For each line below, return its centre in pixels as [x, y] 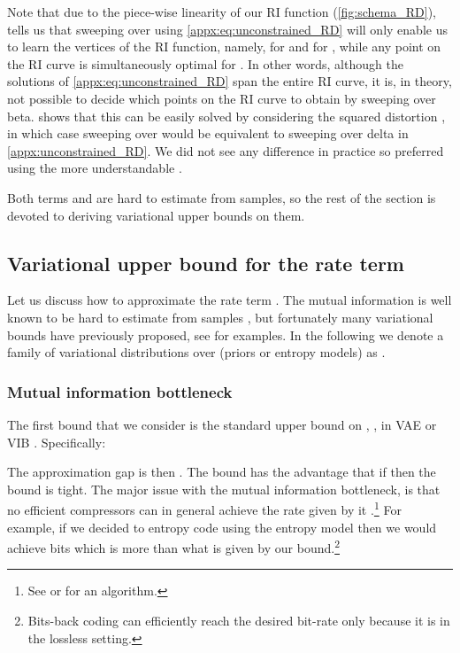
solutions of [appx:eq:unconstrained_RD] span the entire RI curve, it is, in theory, [230, 81]
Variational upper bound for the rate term [206, 263]
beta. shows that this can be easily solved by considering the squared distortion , [226, 116]
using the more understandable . [95, 168]
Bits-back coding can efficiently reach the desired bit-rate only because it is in [239, 620]
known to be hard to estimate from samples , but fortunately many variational [220, 317]
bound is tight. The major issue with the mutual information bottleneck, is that [224, 489]
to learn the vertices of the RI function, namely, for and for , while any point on [224, 47]
